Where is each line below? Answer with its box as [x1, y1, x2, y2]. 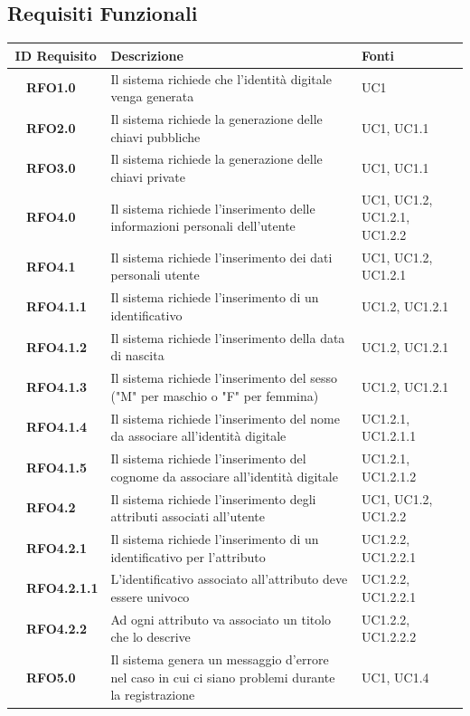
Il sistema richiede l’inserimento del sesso [110, 368, 338, 387]
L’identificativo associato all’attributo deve [110, 569, 348, 588]
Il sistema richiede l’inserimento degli [110, 489, 316, 508]
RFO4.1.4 [26, 417, 87, 436]
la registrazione [110, 685, 195, 704]
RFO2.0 [26, 118, 76, 137]
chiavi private [110, 167, 185, 186]
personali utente [110, 265, 200, 284]
